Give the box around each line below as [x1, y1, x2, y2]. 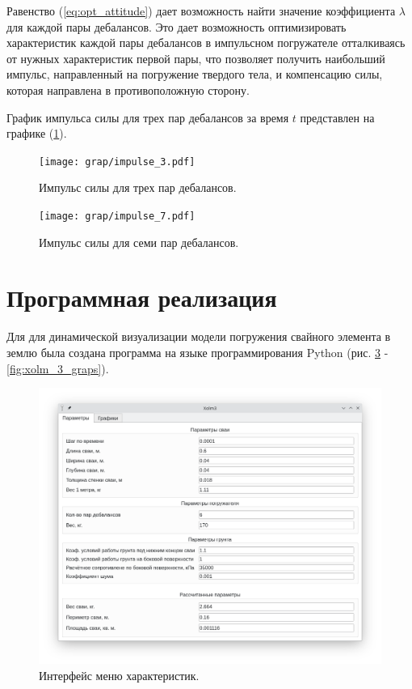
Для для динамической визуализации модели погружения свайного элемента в [6, 328, 391, 345]
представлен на [300, 108, 375, 125]
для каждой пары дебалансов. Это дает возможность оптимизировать [6, 18, 347, 35]
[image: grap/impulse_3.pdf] [39, 155, 195, 168]
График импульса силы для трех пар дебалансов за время [6, 108, 289, 125]
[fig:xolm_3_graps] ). [6, 359, 109, 376]
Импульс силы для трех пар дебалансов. [39, 179, 237, 196]
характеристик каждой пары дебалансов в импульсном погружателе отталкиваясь [6, 34, 406, 51]
